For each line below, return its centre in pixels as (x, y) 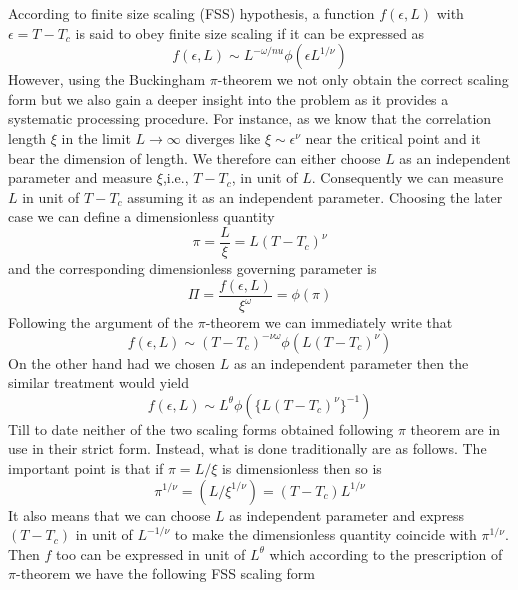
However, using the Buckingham (107, 79)
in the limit (96, 137)
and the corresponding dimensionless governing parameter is (192, 268)
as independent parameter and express (347, 514)
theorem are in (455, 428)
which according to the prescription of (386, 553)
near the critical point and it (393, 137)
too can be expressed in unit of (151, 553)
